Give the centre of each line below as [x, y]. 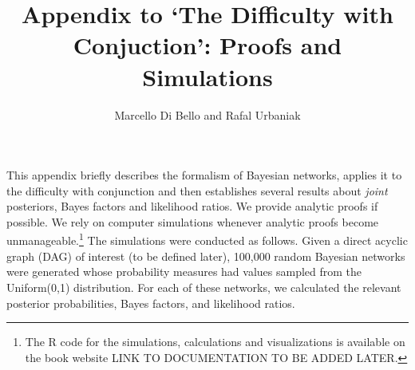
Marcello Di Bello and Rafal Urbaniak [207, 114]
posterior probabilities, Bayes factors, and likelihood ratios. [151, 303]
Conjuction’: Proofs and [207, 45]
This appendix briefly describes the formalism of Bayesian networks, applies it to [204, 175]
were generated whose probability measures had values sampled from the [184, 272]
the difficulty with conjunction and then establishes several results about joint [197, 190]
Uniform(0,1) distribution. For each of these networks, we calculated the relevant [204, 287]
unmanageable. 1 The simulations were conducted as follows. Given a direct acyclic [207, 239]
